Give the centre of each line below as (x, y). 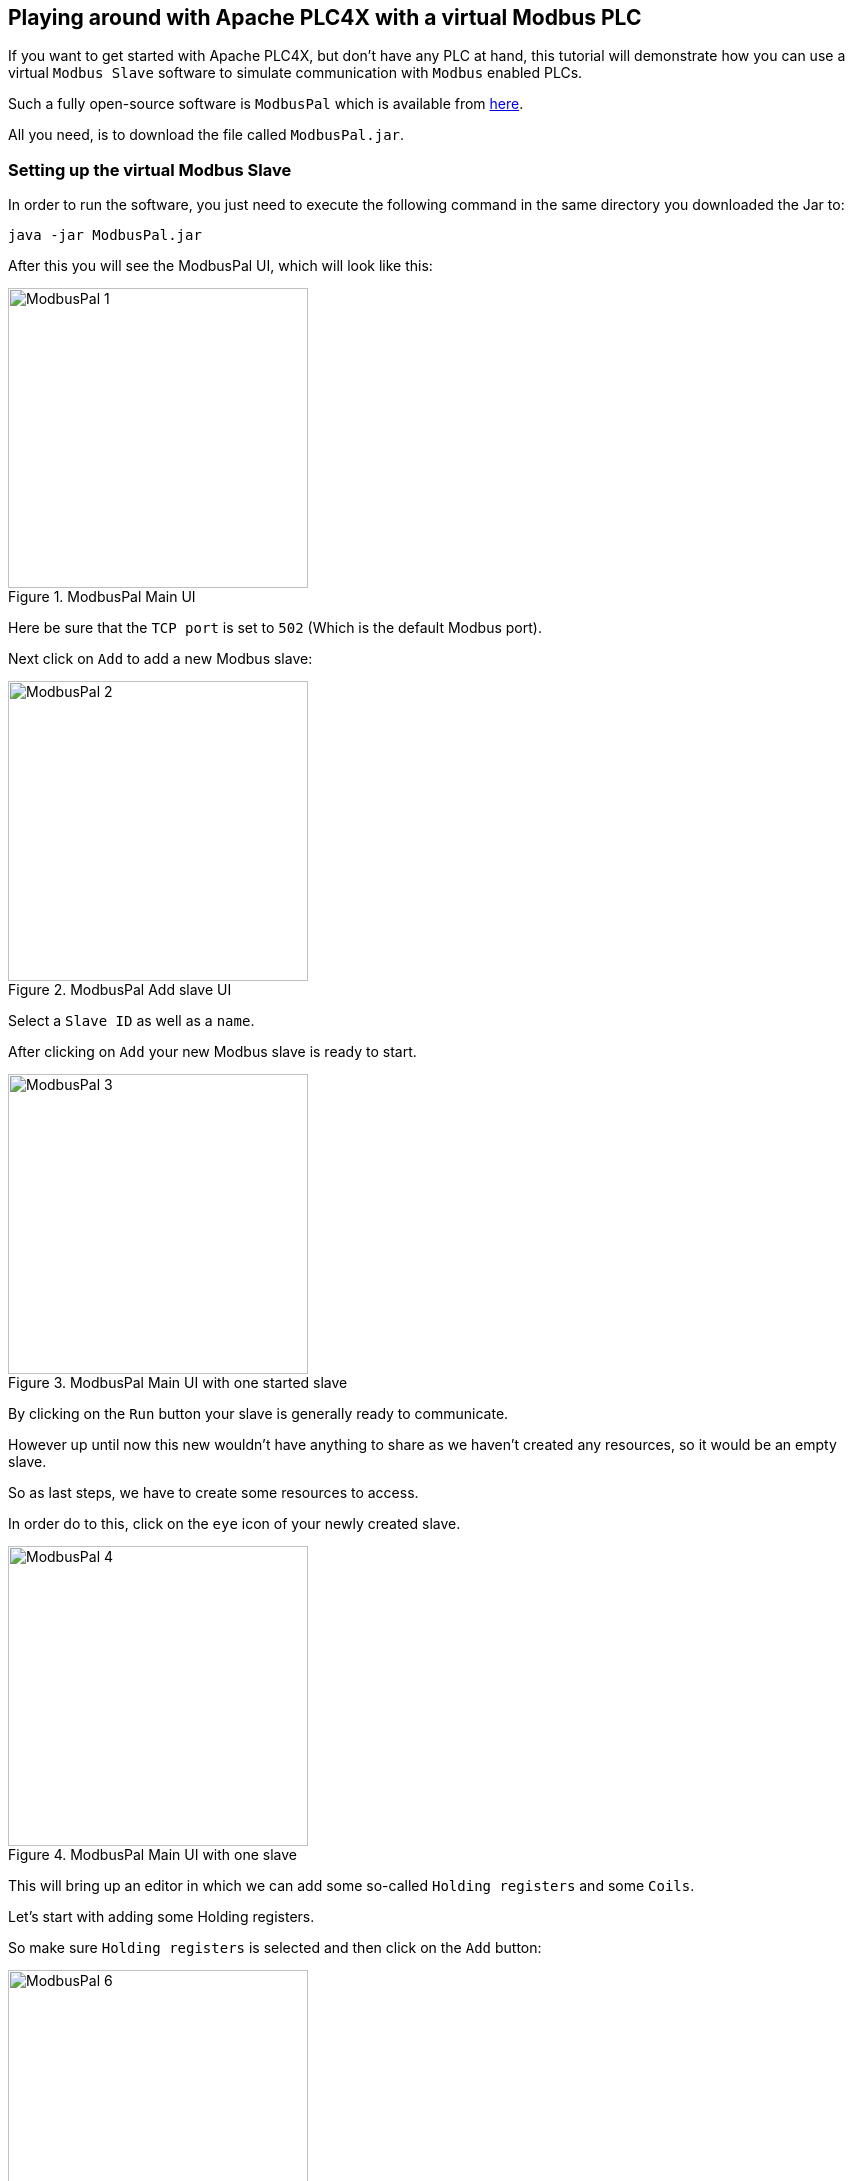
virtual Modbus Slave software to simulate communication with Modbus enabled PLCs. (295, 73)
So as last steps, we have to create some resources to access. (213, 1493)
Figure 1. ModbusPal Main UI (102, 597)
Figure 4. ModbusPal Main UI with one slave (153, 1855)
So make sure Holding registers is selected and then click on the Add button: (275, 1948)
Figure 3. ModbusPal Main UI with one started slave (178, 1383)
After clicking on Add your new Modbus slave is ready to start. (212, 1052)
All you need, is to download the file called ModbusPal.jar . (206, 135)
